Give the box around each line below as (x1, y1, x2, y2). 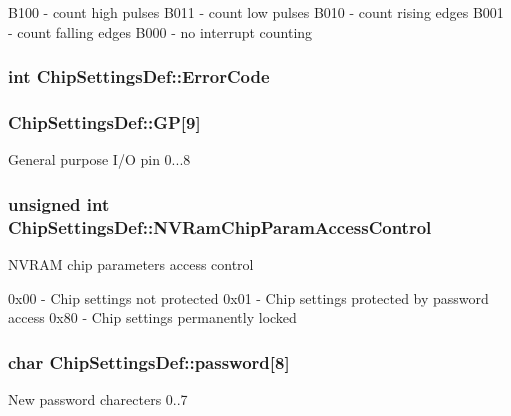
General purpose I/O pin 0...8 (8, 149, 191, 170)
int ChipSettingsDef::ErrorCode (8, 64, 270, 89)
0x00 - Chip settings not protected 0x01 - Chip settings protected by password (8, 287, 489, 308)
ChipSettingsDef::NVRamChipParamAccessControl (8, 214, 432, 239)
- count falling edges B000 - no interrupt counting (8, 21, 313, 42)
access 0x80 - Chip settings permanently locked (8, 307, 297, 328)
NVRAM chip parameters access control (8, 253, 254, 274)
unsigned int (8, 191, 110, 216)
